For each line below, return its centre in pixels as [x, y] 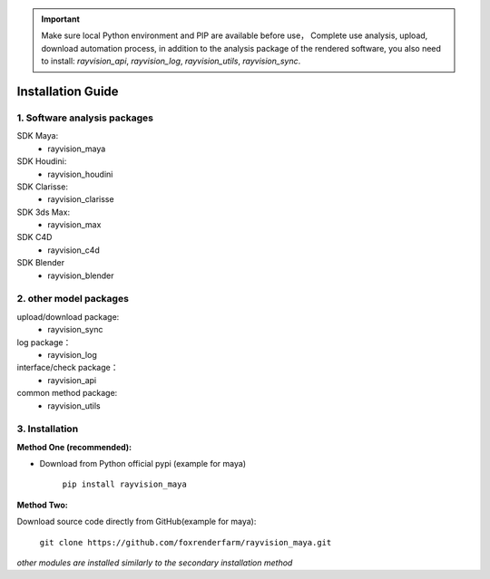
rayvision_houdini [80, 174]
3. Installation [48, 429]
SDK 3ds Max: [44, 212]
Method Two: [42, 505]
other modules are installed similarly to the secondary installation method [155, 563]
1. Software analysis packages [85, 118]
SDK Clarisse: [42, 187]
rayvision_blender [81, 275]
